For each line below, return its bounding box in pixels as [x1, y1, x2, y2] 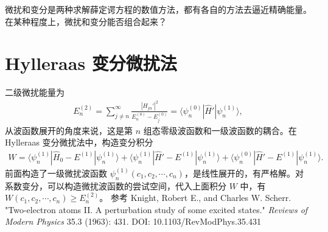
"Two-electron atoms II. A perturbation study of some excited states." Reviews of [5, 203, 308, 216]
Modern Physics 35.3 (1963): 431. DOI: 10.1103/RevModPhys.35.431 [5, 215, 261, 228]
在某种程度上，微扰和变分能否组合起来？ [5, 15, 167, 27]
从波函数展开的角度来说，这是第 [5, 124, 133, 136]
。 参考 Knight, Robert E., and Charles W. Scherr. [99, 191, 291, 204]
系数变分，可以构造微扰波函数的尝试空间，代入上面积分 [5, 179, 226, 192]
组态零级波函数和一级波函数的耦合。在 [143, 124, 297, 136]
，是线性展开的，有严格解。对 [184, 166, 304, 179]
